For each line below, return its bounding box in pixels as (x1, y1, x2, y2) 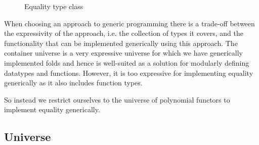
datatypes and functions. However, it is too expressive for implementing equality (4, 67, 253, 78)
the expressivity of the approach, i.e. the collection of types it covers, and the (4, 28, 243, 38)
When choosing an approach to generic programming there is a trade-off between (4, 18, 255, 28)
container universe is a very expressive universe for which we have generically (4, 47, 243, 58)
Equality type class (24, 1, 83, 11)
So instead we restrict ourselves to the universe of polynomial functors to (4, 94, 230, 105)
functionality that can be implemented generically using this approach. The (4, 37, 238, 48)
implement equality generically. (4, 104, 100, 115)
